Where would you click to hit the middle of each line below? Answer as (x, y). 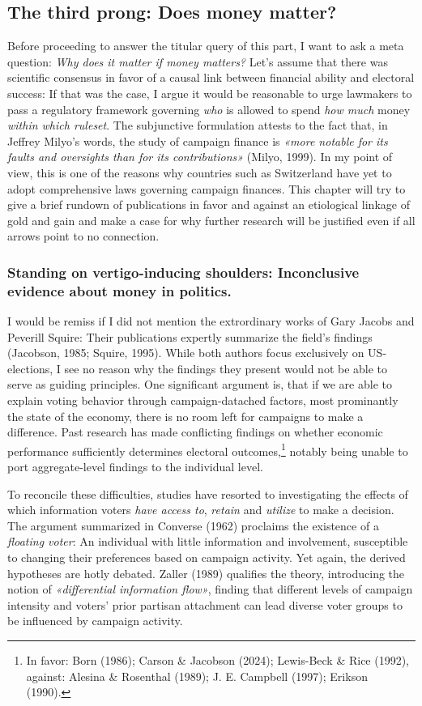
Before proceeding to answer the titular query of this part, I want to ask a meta (206, 46)
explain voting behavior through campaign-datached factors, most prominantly (203, 400)
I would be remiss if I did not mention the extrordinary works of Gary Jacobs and (211, 321)
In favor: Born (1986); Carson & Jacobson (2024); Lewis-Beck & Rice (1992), (218, 660)
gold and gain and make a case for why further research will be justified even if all (211, 220)
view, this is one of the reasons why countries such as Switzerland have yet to (200, 172)
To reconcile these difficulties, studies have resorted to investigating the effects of (208, 493)
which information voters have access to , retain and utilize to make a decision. (201, 510)
